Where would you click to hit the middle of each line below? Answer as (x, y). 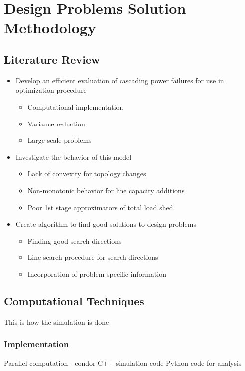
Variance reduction (56, 123)
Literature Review (52, 59)
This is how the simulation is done (57, 321)
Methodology (50, 28)
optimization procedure (51, 90)
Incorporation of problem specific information (97, 274)
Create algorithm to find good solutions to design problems (106, 224)
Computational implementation (75, 106)
